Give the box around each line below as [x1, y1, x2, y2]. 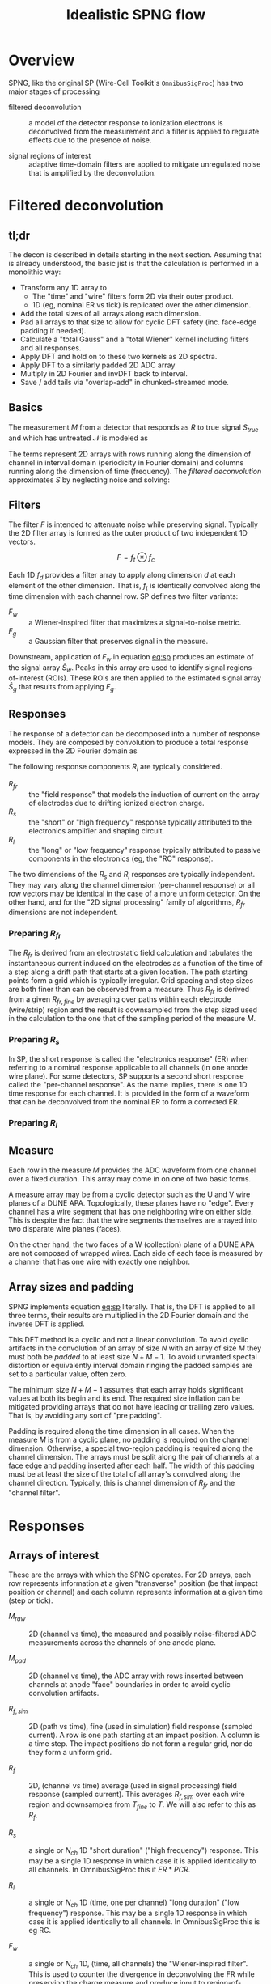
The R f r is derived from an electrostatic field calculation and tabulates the [8, 947, 253, 960]
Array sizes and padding [8, 1280, 135, 1294]
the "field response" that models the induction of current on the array [28, 790, 260, 799]
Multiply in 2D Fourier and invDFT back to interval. [19, 368, 188, 378]
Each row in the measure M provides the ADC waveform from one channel [8, 1165, 256, 1175]
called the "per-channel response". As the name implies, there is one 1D [8, 1079, 248, 1089]
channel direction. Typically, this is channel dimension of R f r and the [8, 1477, 235, 1490]
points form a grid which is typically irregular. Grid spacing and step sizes [8, 975, 253, 985]
